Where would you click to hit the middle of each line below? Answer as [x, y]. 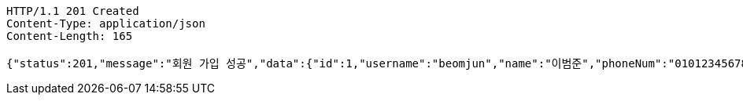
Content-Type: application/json [106, 23]
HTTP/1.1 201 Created [73, 11]
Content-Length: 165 [70, 36]
